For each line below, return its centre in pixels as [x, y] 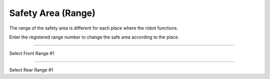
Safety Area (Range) [52, 13]
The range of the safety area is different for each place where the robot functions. [94, 28]
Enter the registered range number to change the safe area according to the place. [94, 37]
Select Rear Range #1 [31, 69]
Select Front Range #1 [32, 53]
